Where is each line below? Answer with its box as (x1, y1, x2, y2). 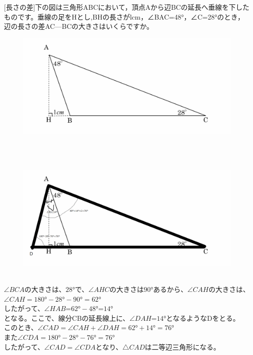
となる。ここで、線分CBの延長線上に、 (4, 312, 130, 323)
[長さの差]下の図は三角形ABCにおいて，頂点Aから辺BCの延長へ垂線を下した (4, 2, 250, 12)
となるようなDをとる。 (166, 312, 240, 323)
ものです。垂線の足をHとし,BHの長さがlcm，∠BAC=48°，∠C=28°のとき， (4, 11, 245, 22)
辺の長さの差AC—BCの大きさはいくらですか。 (4, 21, 154, 31)
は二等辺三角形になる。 (145, 341, 220, 352)
